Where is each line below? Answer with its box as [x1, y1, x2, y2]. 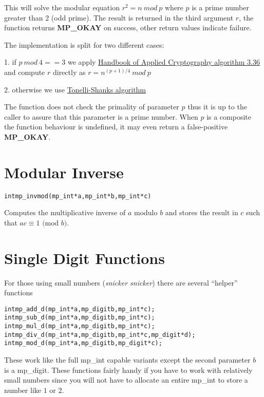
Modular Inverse [4, 161, 124, 182]
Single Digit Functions [4, 247, 165, 268]
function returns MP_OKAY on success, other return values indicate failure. [4, 22, 252, 33]
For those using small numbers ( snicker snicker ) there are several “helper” [4, 277, 238, 288]
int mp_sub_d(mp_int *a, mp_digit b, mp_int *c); [4, 314, 155, 322]
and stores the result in [165, 207, 238, 218]
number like [4, 384, 41, 395]
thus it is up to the [187, 101, 247, 112]
